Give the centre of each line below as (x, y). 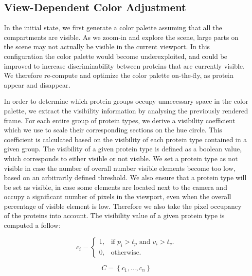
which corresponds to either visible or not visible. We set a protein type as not (121, 158)
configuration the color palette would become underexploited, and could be (116, 56)
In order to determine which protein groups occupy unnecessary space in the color (126, 101)
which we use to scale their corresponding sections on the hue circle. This (113, 130)
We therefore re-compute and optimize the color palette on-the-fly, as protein (119, 75)
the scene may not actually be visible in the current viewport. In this (107, 46)
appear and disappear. (37, 84)
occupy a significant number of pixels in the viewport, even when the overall (117, 196)
